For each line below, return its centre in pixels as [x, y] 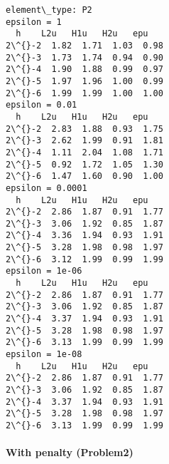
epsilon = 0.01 [42, 105]
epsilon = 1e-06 [44, 271]
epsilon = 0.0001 [47, 188]
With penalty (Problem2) [70, 452]
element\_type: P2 [49, 10]
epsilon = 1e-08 [44, 355]
